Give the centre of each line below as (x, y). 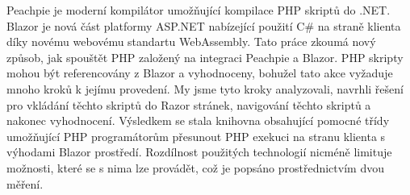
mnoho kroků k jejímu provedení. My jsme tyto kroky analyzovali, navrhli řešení (205, 88)
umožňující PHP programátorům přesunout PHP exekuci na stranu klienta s (196, 136)
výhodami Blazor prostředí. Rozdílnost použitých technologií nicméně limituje (199, 152)
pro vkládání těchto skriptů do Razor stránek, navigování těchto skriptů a (189, 104)
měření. (25, 183)
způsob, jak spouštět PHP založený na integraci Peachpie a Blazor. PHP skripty (205, 57)
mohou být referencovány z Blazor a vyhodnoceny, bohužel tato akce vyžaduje (200, 73)
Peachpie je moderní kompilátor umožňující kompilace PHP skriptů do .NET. (199, 10)
